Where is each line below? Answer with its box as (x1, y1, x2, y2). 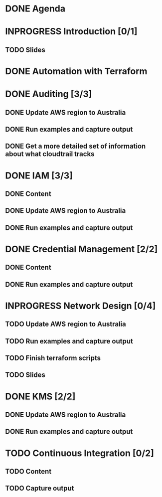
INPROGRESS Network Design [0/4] (5, 300, 156, 312)
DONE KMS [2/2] (5, 391, 76, 402)
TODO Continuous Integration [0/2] (5, 447, 155, 459)
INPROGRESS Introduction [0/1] (5, 26, 138, 37)
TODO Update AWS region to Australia (5, 320, 126, 329)
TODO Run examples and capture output (5, 337, 133, 345)
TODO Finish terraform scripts (5, 354, 101, 362)
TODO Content (5, 467, 52, 476)
